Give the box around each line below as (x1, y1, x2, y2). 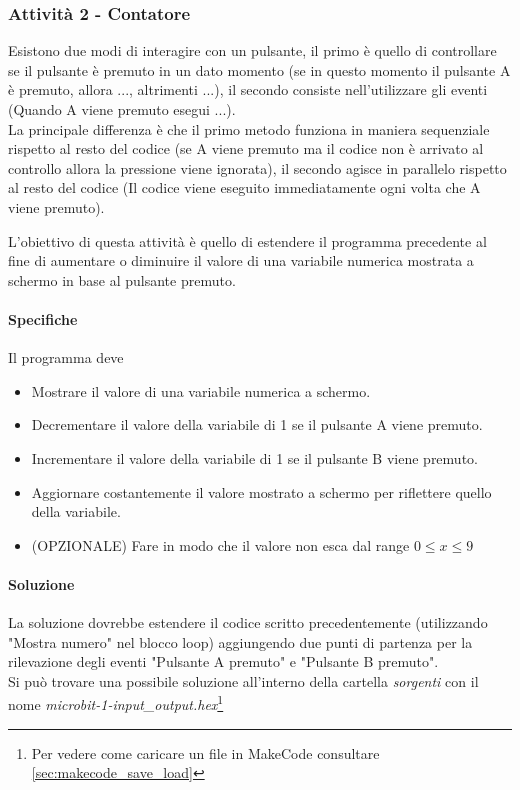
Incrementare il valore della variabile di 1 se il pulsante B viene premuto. (31, 447, 478, 468)
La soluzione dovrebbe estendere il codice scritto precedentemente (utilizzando (8, 612, 488, 633)
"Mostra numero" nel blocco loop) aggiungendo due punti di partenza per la (8, 631, 473, 652)
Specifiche (8, 308, 78, 329)
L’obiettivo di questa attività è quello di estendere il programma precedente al (8, 230, 487, 251)
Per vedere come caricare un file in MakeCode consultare (31, 742, 380, 763)
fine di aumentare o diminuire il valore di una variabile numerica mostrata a (8, 250, 474, 271)
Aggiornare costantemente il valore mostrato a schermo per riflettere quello (31, 481, 492, 502)
